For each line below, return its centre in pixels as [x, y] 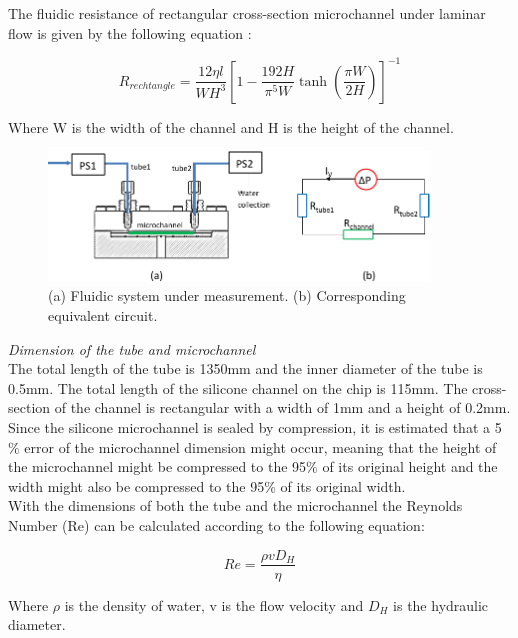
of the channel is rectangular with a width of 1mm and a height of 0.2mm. [282, 407]
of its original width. [343, 485]
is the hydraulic [441, 604]
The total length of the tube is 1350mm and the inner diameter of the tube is [245, 368]
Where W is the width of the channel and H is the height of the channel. [231, 126]
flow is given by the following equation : [130, 32]
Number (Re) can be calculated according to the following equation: [216, 524]
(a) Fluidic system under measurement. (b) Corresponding [227, 295]
